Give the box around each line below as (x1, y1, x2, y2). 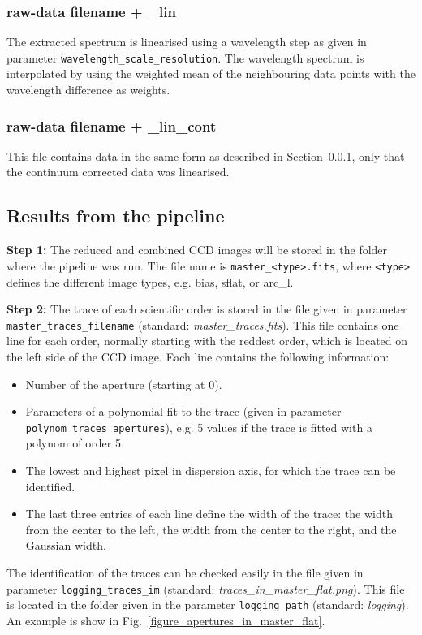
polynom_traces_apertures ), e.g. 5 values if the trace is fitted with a (25, 418, 372, 435)
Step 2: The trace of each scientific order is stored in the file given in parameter (6, 300, 407, 317)
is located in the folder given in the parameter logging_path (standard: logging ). (6, 596, 409, 613)
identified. (25, 477, 75, 495)
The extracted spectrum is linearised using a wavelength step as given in (6, 33, 367, 50)
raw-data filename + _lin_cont (6, 115, 217, 136)
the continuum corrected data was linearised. (6, 163, 230, 180)
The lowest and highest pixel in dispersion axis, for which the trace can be (25, 461, 396, 478)
